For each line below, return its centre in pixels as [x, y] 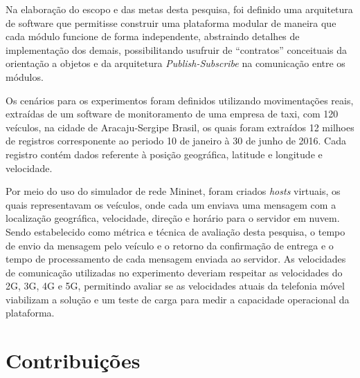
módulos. [25, 76]
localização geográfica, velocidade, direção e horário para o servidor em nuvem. [173, 218]
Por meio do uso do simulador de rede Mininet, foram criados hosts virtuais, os [173, 191]
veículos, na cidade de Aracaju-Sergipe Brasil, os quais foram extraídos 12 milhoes [180, 127]
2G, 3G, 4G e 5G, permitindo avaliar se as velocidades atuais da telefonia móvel [175, 286]
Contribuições [73, 360]
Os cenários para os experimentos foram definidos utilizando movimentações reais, [180, 100]
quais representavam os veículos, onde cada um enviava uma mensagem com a [171, 204]
